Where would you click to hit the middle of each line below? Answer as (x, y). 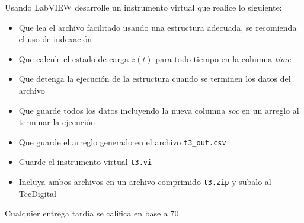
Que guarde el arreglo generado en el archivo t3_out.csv (122, 141)
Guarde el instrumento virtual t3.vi (85, 162)
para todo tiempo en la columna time (223, 58)
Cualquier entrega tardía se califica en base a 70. (93, 213)
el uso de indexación (55, 39)
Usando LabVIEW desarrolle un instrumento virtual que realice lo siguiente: (143, 7)
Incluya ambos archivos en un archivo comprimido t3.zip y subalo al (145, 182)
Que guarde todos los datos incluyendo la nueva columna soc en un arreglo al (159, 110)
